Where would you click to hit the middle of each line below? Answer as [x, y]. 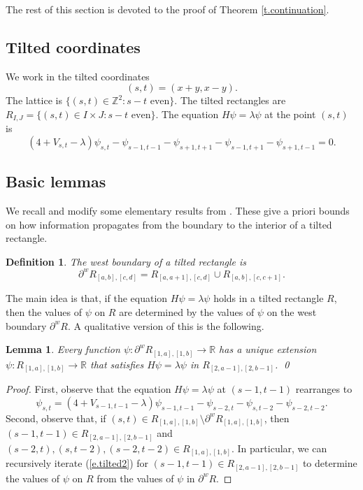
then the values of [44, 312]
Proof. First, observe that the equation [88, 389]
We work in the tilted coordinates [78, 76]
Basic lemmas [56, 181]
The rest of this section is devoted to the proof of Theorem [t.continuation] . [168, 9]
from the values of [135, 478]
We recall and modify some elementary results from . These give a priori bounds [178, 211]
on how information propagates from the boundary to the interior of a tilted [169, 224]
